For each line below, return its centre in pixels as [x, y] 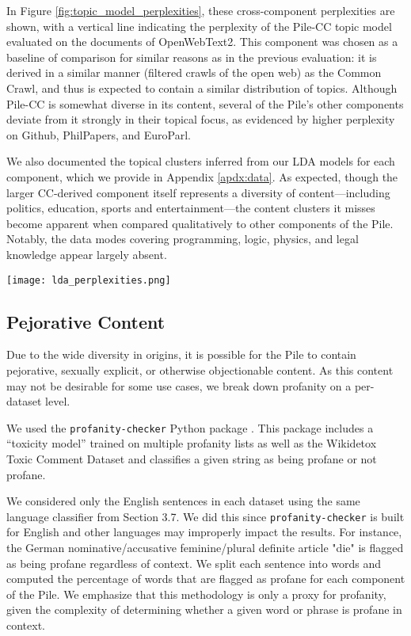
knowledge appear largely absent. [87, 254]
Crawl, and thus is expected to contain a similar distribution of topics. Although [202, 88]
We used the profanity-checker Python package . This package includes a [190, 427]
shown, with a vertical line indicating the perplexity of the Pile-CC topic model [199, 26]
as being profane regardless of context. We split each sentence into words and [194, 563]
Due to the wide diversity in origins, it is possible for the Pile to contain [181, 354]
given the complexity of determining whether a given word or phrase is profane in [204, 609]
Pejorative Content [86, 321]
